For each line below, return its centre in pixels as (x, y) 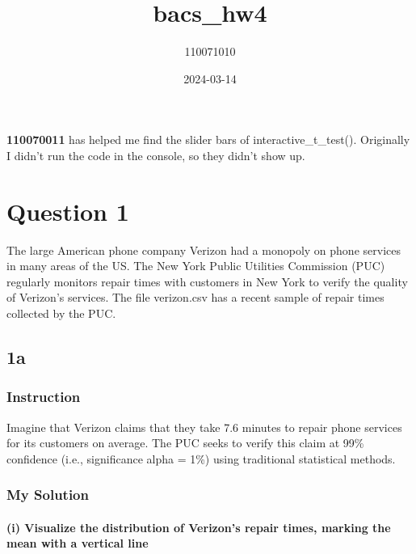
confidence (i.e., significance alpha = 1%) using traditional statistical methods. (201, 458)
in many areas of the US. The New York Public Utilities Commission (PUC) (196, 266)
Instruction (44, 397)
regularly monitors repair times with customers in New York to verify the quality (207, 281)
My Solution (48, 495)
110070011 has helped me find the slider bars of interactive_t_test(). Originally (208, 140)
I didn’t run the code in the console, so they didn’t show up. (156, 155)
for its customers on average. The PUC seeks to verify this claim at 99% (185, 443)
